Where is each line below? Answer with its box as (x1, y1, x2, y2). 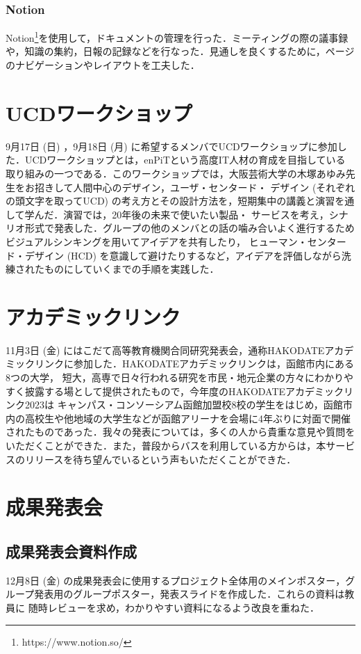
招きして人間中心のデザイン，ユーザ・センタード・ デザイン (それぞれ (34, 180, 355, 194)
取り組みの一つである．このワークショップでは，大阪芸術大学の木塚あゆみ (6, 166, 346, 180)
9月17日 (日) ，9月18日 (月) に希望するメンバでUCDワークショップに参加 (6, 138, 337, 153)
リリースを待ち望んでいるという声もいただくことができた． (24, 452, 296, 466)
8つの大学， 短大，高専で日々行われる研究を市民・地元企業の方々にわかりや (6, 370, 353, 385)
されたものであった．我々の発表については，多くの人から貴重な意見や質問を (6, 424, 355, 439)
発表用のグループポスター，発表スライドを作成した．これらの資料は (34, 587, 345, 601)
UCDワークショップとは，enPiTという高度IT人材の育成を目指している (24, 152, 346, 167)
